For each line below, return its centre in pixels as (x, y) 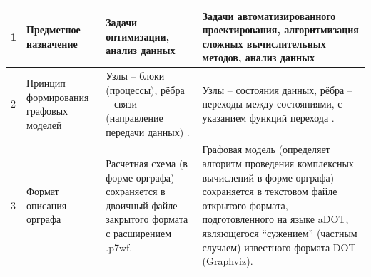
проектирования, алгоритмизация (280, 30)
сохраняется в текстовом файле (270, 191)
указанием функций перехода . (268, 117)
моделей (44, 124)
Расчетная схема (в (147, 163)
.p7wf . (119, 247)
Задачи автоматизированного (269, 15)
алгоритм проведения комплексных (278, 163)
